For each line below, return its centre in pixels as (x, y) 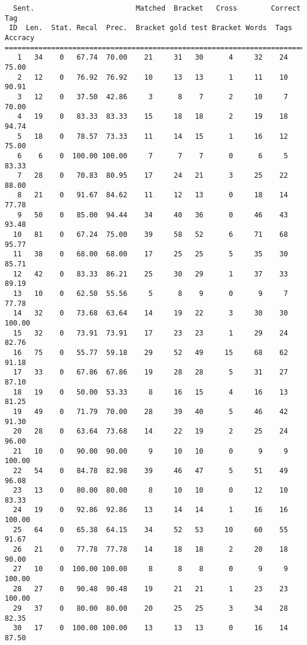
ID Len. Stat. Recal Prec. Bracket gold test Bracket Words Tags (151, 28)
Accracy (20, 38)
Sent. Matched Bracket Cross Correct (157, 8)
